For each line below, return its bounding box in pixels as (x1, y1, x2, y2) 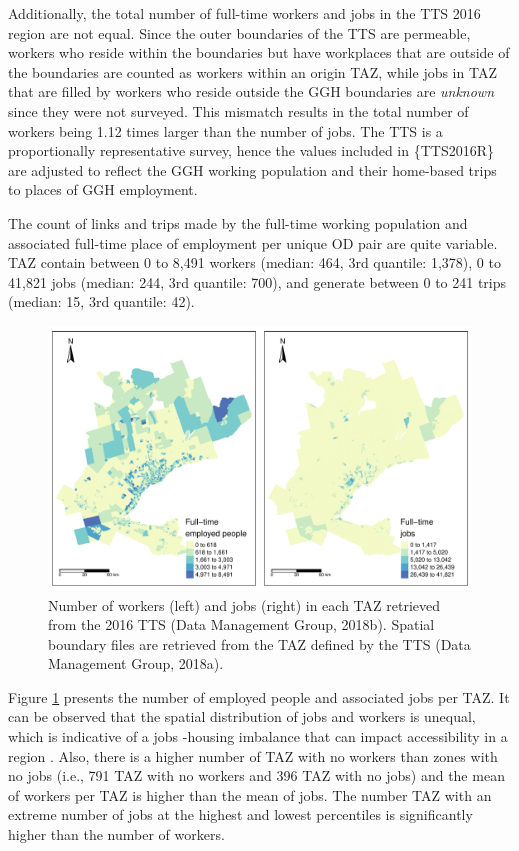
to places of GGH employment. (8, 179, 198, 200)
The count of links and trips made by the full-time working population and (8, 212, 468, 233)
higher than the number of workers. (8, 824, 225, 845)
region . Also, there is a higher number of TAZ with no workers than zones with (8, 745, 498, 766)
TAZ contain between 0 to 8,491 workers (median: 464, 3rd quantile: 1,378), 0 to (8, 252, 501, 273)
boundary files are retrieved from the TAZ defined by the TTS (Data (48, 633, 471, 654)
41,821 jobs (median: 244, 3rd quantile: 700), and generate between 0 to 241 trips (8, 271, 507, 292)
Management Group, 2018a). (48, 653, 224, 674)
